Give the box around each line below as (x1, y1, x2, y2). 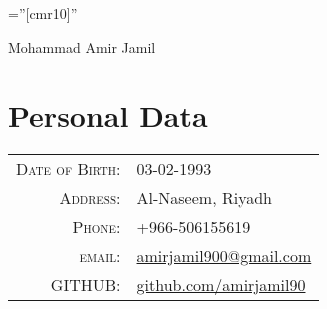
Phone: (72, 215, 121, 239)
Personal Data (8, 95, 208, 136)
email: (79, 244, 121, 268)
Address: (59, 186, 121, 210)
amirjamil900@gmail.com (136, 244, 312, 268)
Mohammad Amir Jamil (8, 36, 156, 57)
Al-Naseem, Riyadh (136, 186, 272, 210)
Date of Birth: (16, 157, 121, 181)
